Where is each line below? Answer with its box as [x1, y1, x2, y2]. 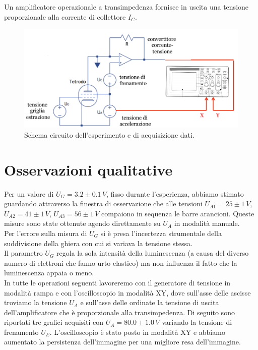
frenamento [4, 326, 39, 337]
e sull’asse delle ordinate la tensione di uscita [80, 297, 219, 308]
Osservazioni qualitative [4, 159, 173, 180]
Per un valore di [4, 188, 54, 199]
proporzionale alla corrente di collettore [4, 11, 126, 22]
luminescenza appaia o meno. [4, 267, 94, 278]
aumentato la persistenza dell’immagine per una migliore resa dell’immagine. [4, 336, 241, 347]
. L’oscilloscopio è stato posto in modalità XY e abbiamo [49, 326, 225, 337]
